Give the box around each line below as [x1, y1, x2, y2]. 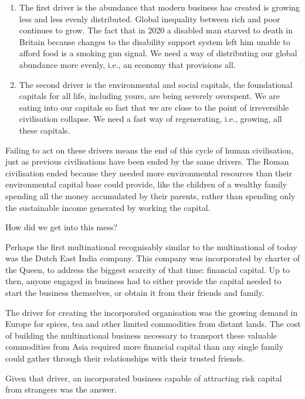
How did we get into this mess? [5, 221, 118, 233]
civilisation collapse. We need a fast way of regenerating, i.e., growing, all [19, 112, 282, 125]
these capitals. [19, 124, 70, 136]
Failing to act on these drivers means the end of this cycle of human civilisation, [5, 144, 294, 156]
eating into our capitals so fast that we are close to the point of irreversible [19, 101, 289, 113]
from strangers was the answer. [5, 383, 117, 395]
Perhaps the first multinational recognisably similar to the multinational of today [5, 240, 297, 253]
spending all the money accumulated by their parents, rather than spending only [5, 189, 296, 202]
